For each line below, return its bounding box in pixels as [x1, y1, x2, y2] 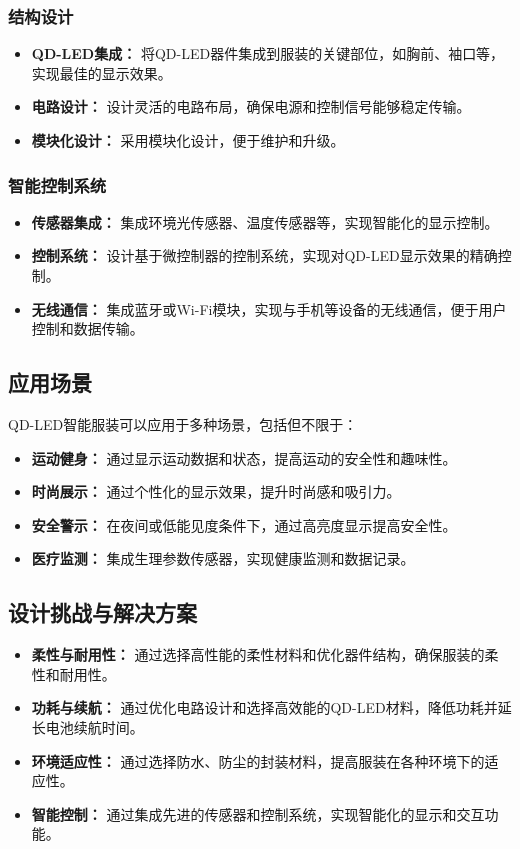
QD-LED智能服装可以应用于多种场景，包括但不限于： [8, 413, 358, 434]
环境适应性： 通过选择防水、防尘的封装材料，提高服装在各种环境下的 [31, 750, 485, 771]
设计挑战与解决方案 [8, 597, 197, 628]
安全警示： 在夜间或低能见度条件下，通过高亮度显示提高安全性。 [31, 514, 457, 535]
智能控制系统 [8, 172, 107, 197]
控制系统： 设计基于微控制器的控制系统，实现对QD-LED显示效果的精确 [31, 245, 498, 266]
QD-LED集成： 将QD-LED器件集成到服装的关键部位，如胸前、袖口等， [31, 43, 505, 64]
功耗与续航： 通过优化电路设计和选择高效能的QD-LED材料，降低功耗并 [31, 697, 498, 718]
